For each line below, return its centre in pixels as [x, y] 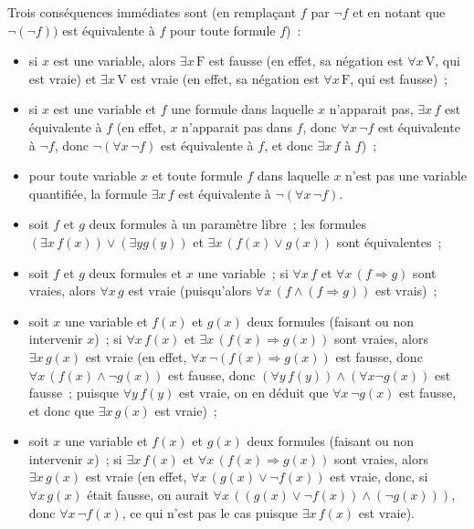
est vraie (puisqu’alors [190, 290]
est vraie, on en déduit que [254, 393]
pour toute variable [83, 176]
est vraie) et [63, 78]
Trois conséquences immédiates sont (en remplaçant [152, 12]
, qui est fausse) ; [399, 78]
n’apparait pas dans [237, 126]
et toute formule [197, 176]
